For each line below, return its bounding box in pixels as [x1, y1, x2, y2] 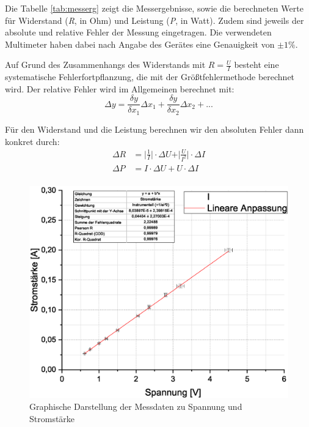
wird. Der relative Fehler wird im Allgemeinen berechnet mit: [5, 82, 234, 95]
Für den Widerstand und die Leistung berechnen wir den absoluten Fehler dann [5, 122, 304, 135]
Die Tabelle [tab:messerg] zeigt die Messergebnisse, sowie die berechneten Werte [5, 2, 304, 14]
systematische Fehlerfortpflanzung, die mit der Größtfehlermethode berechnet [5, 70, 295, 83]
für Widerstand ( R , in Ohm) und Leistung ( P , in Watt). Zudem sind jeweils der [5, 13, 304, 26]
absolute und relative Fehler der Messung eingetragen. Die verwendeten [5, 26, 272, 39]
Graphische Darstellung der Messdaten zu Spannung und [29, 400, 242, 413]
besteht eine [234, 58, 279, 71]
